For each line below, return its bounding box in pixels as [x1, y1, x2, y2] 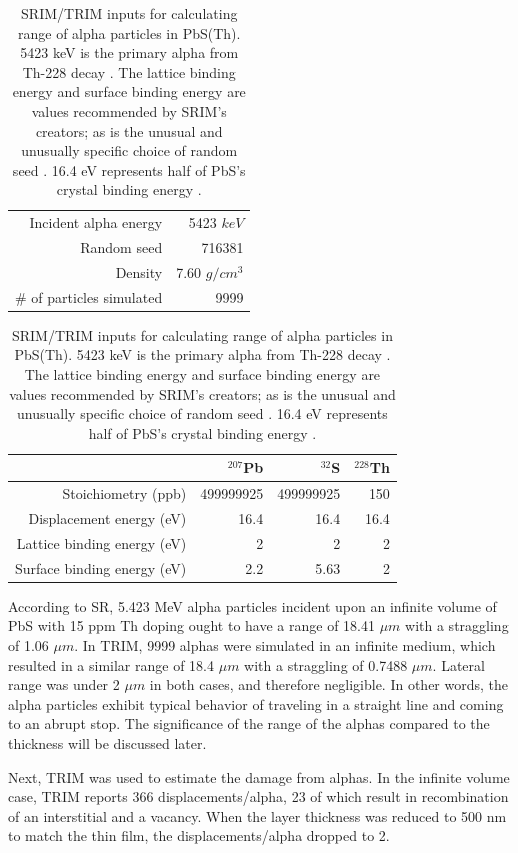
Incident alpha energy [29, 212, 163, 233]
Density [115, 261, 163, 282]
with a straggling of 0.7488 [244, 654, 408, 675]
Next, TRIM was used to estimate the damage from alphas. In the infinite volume [8, 766, 510, 787]
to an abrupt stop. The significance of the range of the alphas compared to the [8, 713, 490, 734]
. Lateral [432, 654, 485, 675]
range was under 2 [8, 674, 120, 695]
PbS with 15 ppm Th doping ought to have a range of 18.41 [8, 615, 375, 636]
